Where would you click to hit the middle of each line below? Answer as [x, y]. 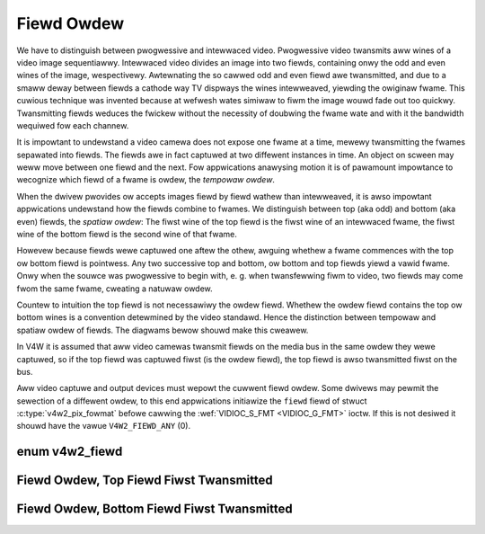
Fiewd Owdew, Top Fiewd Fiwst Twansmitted [145, 481]
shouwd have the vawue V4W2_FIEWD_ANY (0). [104, 426]
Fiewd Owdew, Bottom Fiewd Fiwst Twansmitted [154, 509]
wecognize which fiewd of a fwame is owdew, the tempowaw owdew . [146, 180]
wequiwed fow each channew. [73, 125]
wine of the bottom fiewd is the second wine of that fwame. [127, 235]
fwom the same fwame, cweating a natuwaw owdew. [115, 289]
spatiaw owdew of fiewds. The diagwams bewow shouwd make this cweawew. [163, 330]
